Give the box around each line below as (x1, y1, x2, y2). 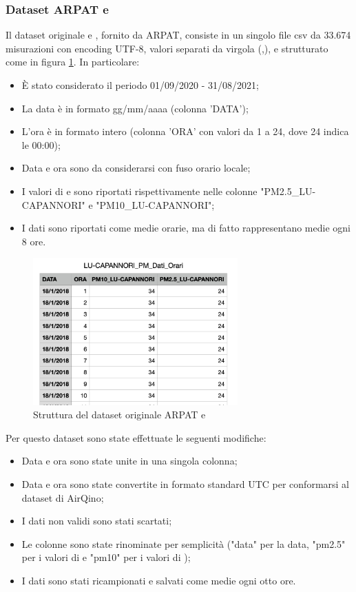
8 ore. (21, 234, 46, 248)
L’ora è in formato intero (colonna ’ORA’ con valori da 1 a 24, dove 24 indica (21, 124, 349, 139)
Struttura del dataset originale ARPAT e (33, 407, 206, 422)
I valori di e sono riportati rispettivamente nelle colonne (21, 183, 258, 198)
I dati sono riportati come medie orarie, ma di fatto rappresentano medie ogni (21, 221, 350, 235)
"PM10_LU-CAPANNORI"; (96, 197, 215, 212)
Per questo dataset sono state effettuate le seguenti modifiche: (6, 430, 266, 445)
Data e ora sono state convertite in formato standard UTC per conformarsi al (21, 476, 349, 491)
